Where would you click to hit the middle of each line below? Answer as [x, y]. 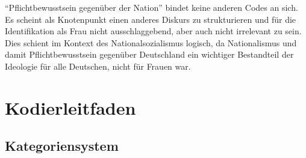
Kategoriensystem [62, 146]
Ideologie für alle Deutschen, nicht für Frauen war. [98, 66]
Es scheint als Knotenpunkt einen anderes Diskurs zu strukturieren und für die [151, 19]
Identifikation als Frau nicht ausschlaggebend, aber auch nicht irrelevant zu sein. [153, 31]
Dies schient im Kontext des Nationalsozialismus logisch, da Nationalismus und [151, 42]
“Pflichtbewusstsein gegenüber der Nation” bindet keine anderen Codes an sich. [151, 7]
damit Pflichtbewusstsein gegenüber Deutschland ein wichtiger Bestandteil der [149, 54]
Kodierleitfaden [70, 107]
